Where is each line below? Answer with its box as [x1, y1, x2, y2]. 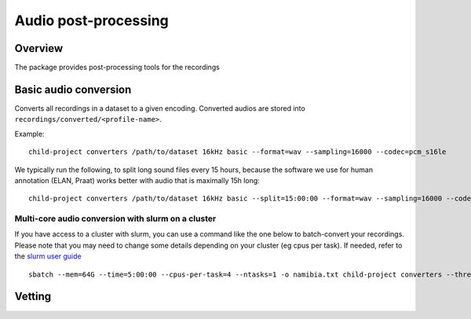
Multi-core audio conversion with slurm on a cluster [14, 213, 217, 224]
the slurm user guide [14, 251, 82, 261]
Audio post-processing [14, 12, 169, 29]
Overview [14, 42, 64, 55]
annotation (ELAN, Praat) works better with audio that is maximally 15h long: [14, 175, 261, 185]
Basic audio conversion [14, 82, 132, 96]
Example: [14, 129, 45, 138]
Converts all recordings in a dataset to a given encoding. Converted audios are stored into [14, 103, 305, 113]
